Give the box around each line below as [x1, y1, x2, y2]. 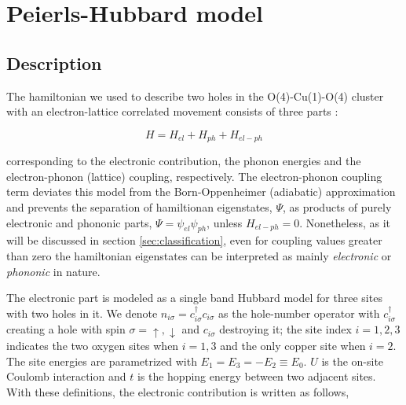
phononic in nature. [6, 263, 101, 279]
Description [6, 50, 102, 75]
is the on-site [321, 352, 384, 369]
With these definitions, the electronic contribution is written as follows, [6, 383, 349, 399]
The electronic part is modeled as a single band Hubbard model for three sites [6, 289, 382, 306]
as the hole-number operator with [218, 304, 380, 321]
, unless [207, 214, 243, 230]
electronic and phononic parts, [6, 214, 152, 230]
